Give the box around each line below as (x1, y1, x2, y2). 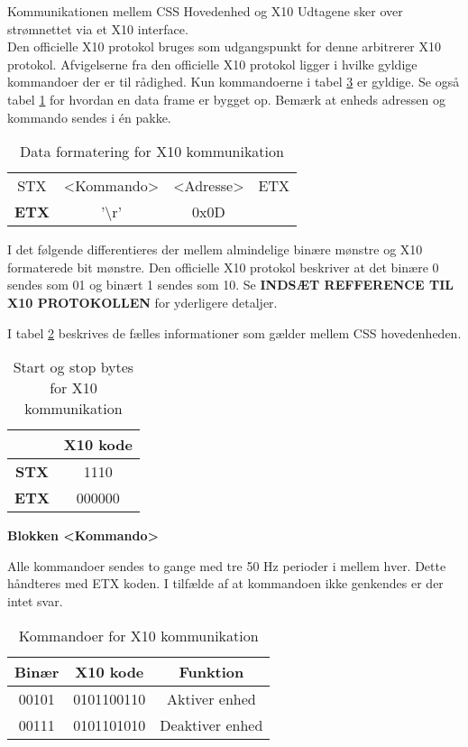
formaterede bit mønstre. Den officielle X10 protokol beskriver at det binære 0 (7, 257, 439, 276)
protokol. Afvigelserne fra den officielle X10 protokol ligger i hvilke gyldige (7, 54, 418, 73)
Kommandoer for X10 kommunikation (18, 624, 259, 646)
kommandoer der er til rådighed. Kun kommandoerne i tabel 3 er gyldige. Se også (7, 72, 460, 91)
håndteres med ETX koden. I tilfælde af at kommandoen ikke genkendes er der (7, 574, 444, 593)
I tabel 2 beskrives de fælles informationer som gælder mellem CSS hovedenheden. (7, 323, 462, 342)
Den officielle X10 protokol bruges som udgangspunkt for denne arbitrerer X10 (7, 37, 441, 56)
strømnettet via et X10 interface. (7, 19, 188, 38)
